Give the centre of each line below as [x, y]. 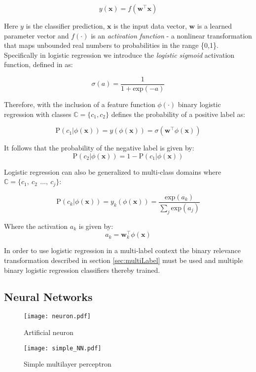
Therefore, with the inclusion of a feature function [80, 104]
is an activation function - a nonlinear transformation [171, 35]
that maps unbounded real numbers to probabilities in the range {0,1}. [111, 45]
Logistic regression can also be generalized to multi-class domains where [113, 171]
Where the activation [36, 226]
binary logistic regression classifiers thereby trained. [82, 270]
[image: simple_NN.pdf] [63, 348]
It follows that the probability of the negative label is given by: [99, 148]
